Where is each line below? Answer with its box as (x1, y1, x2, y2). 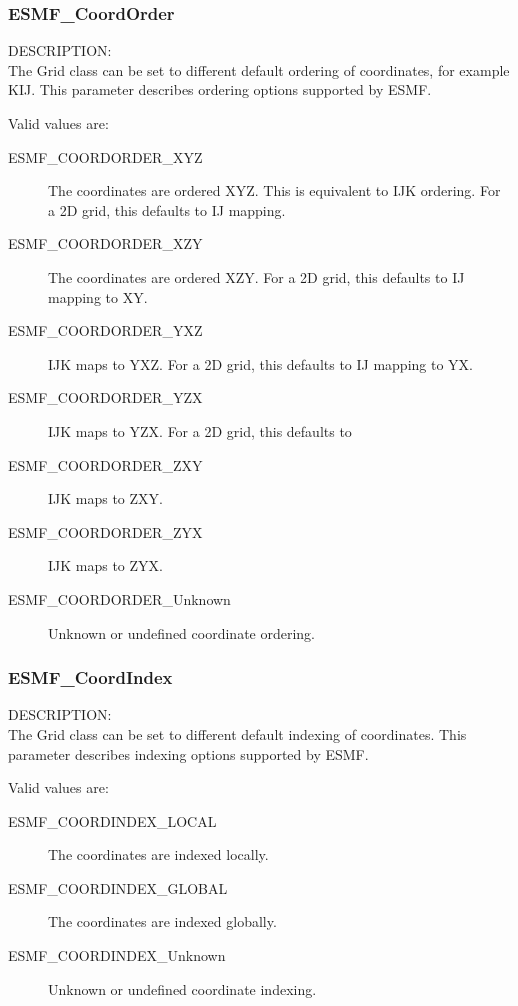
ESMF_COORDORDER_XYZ (8, 146, 203, 167)
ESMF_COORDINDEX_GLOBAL (8, 877, 228, 898)
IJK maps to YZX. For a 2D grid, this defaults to (48, 420, 352, 441)
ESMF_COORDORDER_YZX (8, 387, 203, 408)
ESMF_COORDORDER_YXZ (8, 320, 203, 341)
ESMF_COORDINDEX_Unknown (8, 945, 226, 966)
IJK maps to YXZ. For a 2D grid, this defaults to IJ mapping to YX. (48, 353, 473, 374)
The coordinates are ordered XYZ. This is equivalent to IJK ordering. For (48, 180, 501, 201)
